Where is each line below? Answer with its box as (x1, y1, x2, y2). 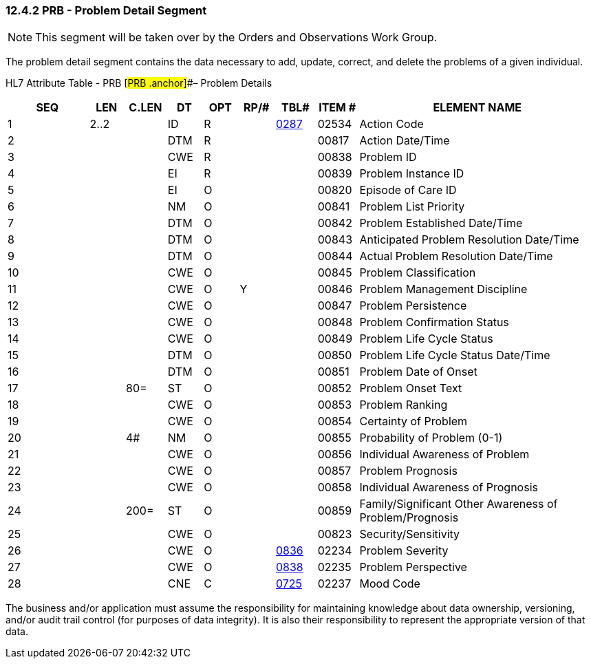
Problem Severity (359, 544, 449, 558)
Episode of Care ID (359, 183, 457, 197)
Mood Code (359, 577, 420, 591)
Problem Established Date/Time (359, 216, 523, 231)
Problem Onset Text (359, 381, 462, 396)
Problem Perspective (359, 560, 467, 575)
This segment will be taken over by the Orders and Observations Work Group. (35, 30, 438, 45)
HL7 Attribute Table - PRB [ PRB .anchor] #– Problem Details (6, 77, 272, 89)
